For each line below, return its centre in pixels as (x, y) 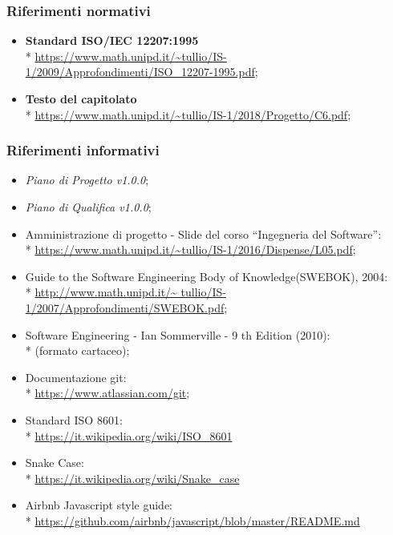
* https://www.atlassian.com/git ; (107, 393)
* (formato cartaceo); (77, 350)
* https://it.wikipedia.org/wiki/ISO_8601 (129, 435)
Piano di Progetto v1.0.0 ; (87, 180)
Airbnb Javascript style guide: (99, 505)
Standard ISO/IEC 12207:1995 (112, 40)
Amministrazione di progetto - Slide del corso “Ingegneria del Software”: (203, 233)
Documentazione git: (76, 377)
